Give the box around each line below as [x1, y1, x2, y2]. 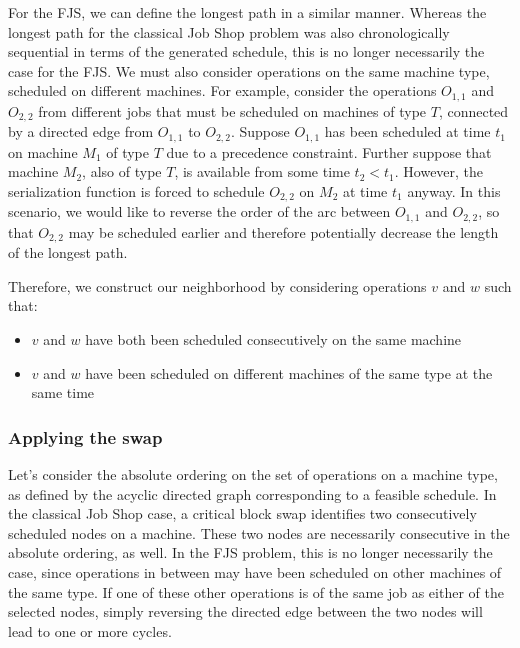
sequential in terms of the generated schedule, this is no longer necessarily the [8, 41, 485, 62]
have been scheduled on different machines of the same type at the [85, 362, 493, 383]
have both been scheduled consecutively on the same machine [85, 329, 462, 350]
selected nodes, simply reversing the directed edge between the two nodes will [8, 601, 483, 622]
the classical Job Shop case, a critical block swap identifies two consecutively [8, 503, 477, 524]
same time [31, 382, 95, 403]
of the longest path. [8, 242, 128, 263]
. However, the [394, 161, 484, 182]
